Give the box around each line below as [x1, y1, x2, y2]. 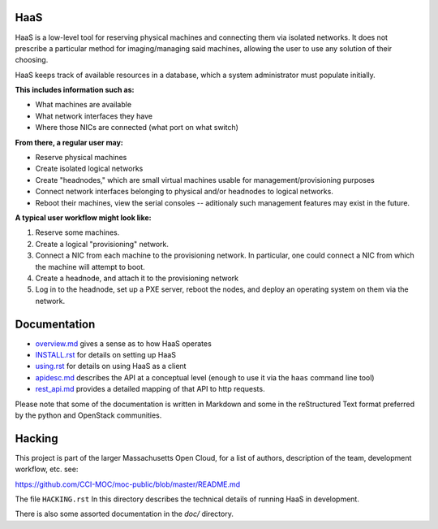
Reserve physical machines [35, 153, 127, 163]
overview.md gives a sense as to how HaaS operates [35, 338, 213, 349]
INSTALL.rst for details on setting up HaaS [35, 350, 176, 360]
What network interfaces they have [35, 111, 153, 121]
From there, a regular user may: [15, 137, 123, 147]
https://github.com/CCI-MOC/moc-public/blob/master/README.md [15, 479, 241, 489]
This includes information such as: [15, 85, 135, 95]
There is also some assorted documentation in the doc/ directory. [15, 509, 234, 519]
